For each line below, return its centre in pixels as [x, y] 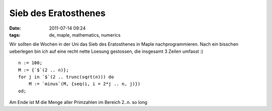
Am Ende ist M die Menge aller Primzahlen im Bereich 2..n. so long [78, 102]
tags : [15, 35]
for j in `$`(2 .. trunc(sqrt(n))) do [66, 77]
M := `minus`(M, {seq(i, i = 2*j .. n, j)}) [84, 84]
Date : [15, 28]
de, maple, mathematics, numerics [85, 35]
